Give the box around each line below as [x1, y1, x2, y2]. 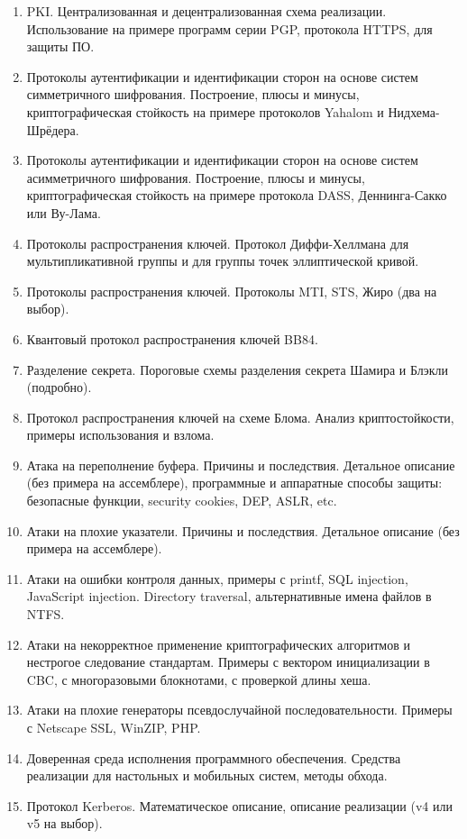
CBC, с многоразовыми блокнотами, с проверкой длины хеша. [26, 670, 371, 689]
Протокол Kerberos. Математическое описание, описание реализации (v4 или [26, 796, 453, 815]
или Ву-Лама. [26, 203, 101, 222]
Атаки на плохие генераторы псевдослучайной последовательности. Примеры [26, 700, 453, 719]
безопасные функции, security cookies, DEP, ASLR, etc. [26, 491, 337, 510]
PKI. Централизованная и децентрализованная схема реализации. [26, 2, 387, 20]
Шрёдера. [26, 120, 79, 139]
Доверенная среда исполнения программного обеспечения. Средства [26, 748, 401, 767]
